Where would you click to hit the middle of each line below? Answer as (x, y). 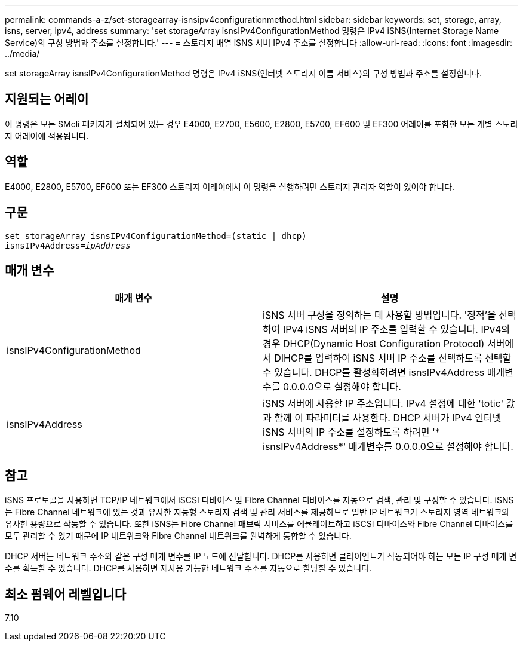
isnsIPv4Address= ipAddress (68, 245)
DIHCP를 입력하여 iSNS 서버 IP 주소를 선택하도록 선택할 (393, 358)
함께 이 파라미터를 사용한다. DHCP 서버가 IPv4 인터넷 (388, 418)
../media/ (22, 53)
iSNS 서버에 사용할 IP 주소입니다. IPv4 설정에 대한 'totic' (383, 404)
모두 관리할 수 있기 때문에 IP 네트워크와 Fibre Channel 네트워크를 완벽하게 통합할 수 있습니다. (178, 536)
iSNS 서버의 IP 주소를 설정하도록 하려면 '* (351, 432)
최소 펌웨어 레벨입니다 (66, 594)
